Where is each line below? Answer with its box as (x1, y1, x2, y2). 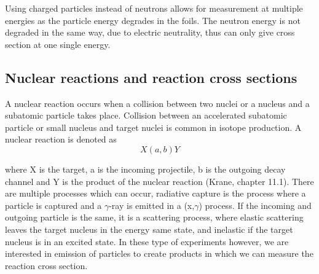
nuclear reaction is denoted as (5, 133, 117, 146)
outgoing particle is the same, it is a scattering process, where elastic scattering (5, 211, 304, 224)
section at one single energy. (5, 37, 111, 50)
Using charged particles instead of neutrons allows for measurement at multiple (5, 2, 303, 14)
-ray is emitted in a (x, (109, 198, 195, 211)
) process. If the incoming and (199, 198, 312, 211)
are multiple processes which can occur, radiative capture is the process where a (5, 187, 306, 200)
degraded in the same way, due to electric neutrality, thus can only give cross (5, 26, 295, 39)
